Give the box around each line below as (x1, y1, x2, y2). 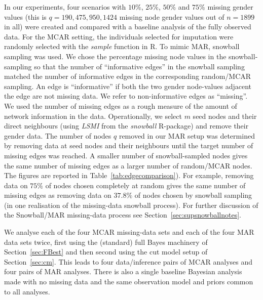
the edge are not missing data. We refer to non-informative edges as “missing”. (4, 91, 248, 101)
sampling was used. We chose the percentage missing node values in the (4, 51, 227, 61)
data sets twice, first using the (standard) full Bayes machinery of (4, 236, 208, 247)
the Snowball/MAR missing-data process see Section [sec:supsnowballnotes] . (4, 209, 241, 220)
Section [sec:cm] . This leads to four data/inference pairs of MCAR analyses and (4, 256, 253, 267)
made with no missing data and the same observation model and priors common (4, 276, 253, 287)
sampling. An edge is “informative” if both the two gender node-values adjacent (4, 80, 251, 91)
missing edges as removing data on (4, 190, 111, 200)
